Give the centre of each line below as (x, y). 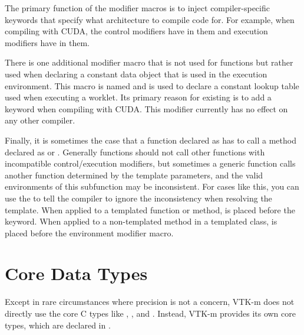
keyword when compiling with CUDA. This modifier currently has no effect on (146, 108)
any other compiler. (40, 120)
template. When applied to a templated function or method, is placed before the (150, 209)
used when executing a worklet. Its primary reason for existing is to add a (138, 97)
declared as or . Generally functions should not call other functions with (135, 152)
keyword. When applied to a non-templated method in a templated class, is (141, 221)
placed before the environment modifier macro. (89, 232)
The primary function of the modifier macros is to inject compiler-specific (137, 8)
